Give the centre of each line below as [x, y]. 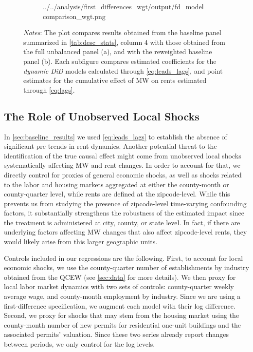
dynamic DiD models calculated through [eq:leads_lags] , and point [123, 70]
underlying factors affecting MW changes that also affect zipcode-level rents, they [126, 232]
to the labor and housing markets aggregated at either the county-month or [117, 184]
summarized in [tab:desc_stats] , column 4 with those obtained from [125, 42]
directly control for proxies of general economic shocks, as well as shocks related [123, 174]
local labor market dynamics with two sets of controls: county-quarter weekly [119, 286]
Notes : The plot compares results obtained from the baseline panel [122, 32]
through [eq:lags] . [49, 89]
